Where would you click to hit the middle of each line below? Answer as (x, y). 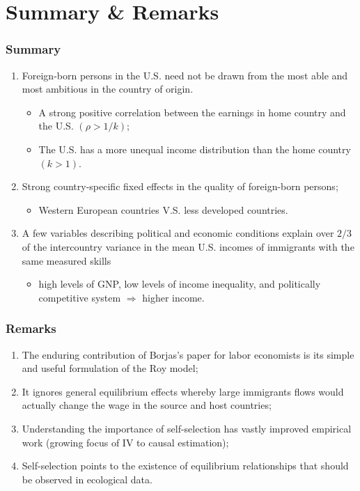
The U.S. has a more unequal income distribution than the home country (195, 149)
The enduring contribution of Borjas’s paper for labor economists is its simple (188, 354)
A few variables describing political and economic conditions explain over (178, 233)
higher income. (173, 297)
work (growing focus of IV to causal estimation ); (125, 442)
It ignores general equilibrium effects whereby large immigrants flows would (183, 391)
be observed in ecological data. (87, 479)
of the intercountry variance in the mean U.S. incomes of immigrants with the (188, 246)
